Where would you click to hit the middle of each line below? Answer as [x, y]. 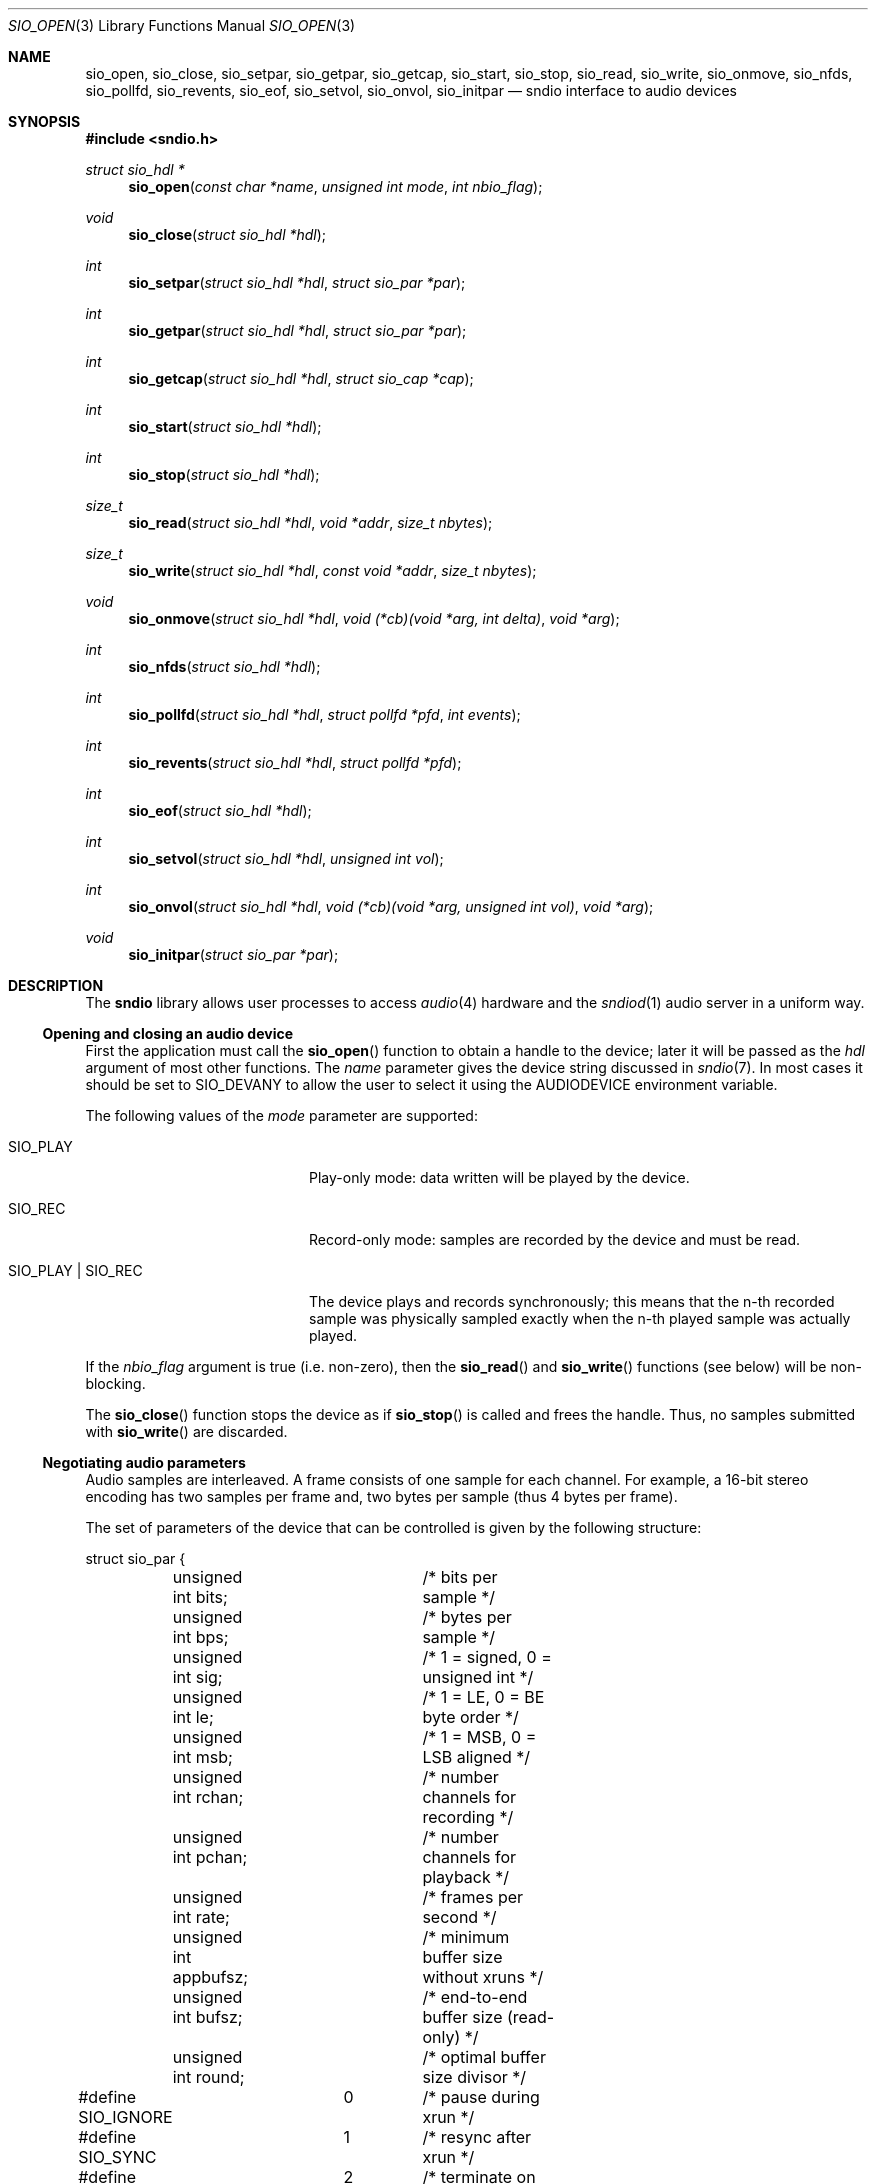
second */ [459, 1917]
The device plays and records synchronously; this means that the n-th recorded [572, 1301]
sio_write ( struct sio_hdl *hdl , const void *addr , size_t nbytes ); [332, 570]
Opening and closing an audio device [168, 1033]
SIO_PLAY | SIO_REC [75, 1270]
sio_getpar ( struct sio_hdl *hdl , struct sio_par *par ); [297, 330]
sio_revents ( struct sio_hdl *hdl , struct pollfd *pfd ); [295, 762]
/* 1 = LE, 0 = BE [483, 1697]
